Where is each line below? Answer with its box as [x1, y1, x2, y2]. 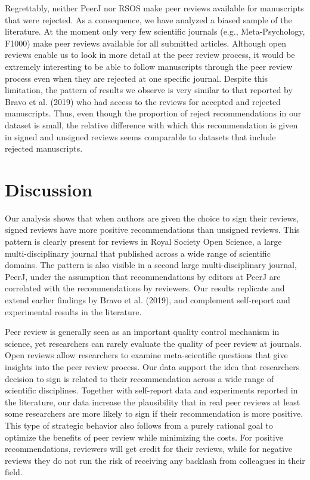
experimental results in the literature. [5, 305, 142, 318]
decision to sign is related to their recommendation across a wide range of [5, 372, 274, 384]
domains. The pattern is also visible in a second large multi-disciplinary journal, [5, 259, 297, 271]
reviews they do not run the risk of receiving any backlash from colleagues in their [5, 454, 305, 466]
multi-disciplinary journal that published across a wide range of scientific [5, 247, 271, 259]
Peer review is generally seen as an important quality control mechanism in [5, 325, 280, 338]
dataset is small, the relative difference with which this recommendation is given [5, 118, 298, 131]
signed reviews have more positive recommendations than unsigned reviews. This [5, 223, 300, 236]
